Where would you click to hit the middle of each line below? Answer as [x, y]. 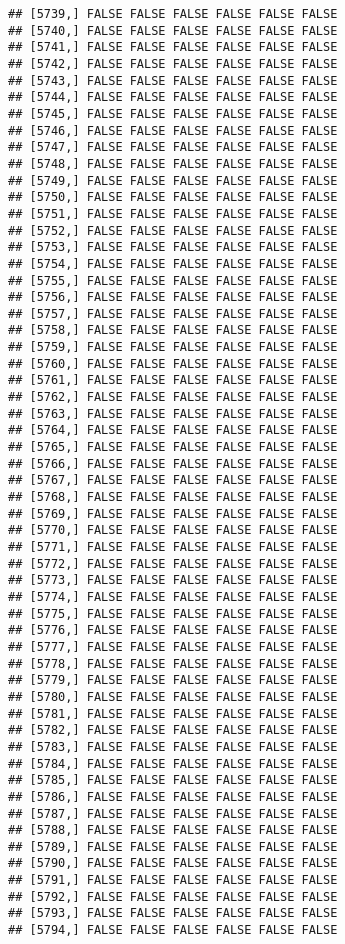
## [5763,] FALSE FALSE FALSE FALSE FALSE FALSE [173, 413]
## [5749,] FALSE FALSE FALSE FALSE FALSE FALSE [173, 180]
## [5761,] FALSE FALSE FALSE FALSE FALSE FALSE [173, 380]
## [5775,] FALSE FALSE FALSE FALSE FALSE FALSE [173, 613]
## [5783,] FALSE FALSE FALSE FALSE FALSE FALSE [173, 746]
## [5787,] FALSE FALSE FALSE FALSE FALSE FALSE [173, 813]
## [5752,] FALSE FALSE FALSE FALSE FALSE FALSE [173, 230]
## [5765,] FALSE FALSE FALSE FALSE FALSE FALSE [173, 447]
